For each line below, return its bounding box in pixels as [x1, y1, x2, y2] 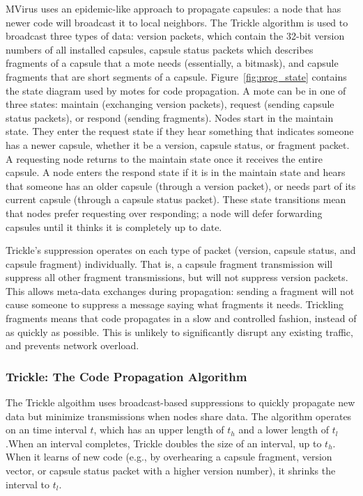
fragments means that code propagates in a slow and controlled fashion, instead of [6, 311, 357, 326]
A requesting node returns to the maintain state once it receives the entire [6, 151, 323, 166]
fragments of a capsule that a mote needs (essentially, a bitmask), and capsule [6, 56, 339, 70]
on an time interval [6, 422, 87, 437]
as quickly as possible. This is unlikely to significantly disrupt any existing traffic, [6, 324, 353, 339]
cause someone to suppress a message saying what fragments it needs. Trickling [6, 297, 343, 312]
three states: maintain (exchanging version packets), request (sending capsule [6, 97, 334, 111]
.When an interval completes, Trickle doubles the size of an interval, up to [6, 435, 322, 450]
